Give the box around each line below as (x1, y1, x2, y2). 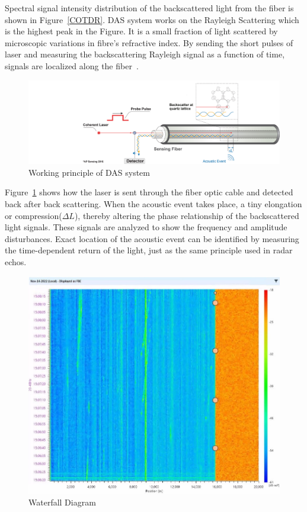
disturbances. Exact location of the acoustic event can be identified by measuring (5, 232, 299, 244)
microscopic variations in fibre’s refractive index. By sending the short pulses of (5, 36, 293, 49)
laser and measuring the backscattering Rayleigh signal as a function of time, (5, 48, 285, 60)
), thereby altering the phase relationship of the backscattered (74, 209, 299, 221)
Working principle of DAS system (28, 166, 151, 178)
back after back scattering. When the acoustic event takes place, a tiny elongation (5, 197, 302, 210)
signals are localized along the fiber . (5, 59, 139, 72)
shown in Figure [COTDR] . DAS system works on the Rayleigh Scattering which (5, 13, 299, 25)
